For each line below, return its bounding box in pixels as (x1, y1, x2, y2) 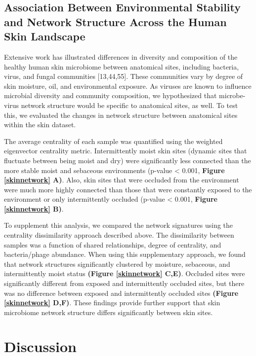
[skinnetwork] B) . (4, 203, 64, 214)
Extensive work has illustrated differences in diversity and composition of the (4, 51, 238, 62)
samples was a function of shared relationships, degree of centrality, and (4, 239, 221, 249)
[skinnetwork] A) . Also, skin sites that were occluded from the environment (4, 175, 239, 185)
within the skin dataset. (4, 119, 76, 130)
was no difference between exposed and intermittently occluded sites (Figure (4, 287, 239, 298)
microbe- (219, 90, 246, 101)
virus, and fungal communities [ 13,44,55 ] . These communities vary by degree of (4, 71, 243, 81)
